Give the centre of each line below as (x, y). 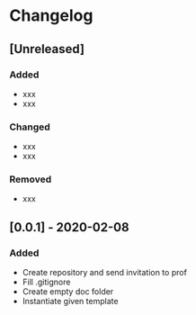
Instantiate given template (70, 301)
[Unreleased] (47, 49)
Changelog (51, 16)
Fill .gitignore (46, 282)
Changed (30, 127)
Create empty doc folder (68, 292)
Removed (31, 179)
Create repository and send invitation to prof (104, 273)
